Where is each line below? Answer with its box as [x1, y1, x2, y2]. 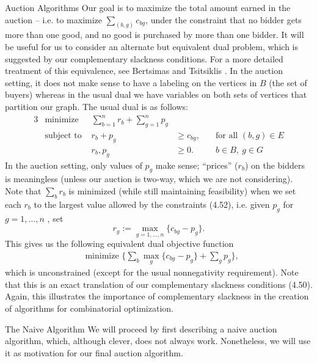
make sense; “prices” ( [155, 158, 238, 171]
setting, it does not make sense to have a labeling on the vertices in [5, 76, 257, 89]
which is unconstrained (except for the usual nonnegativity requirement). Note [5, 266, 299, 279]
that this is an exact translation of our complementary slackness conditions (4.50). [5, 277, 313, 290]
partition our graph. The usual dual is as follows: [5, 100, 188, 113]
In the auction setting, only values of [5, 158, 142, 171]
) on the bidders [244, 158, 305, 171]
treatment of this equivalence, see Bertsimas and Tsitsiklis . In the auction [5, 64, 283, 77]
